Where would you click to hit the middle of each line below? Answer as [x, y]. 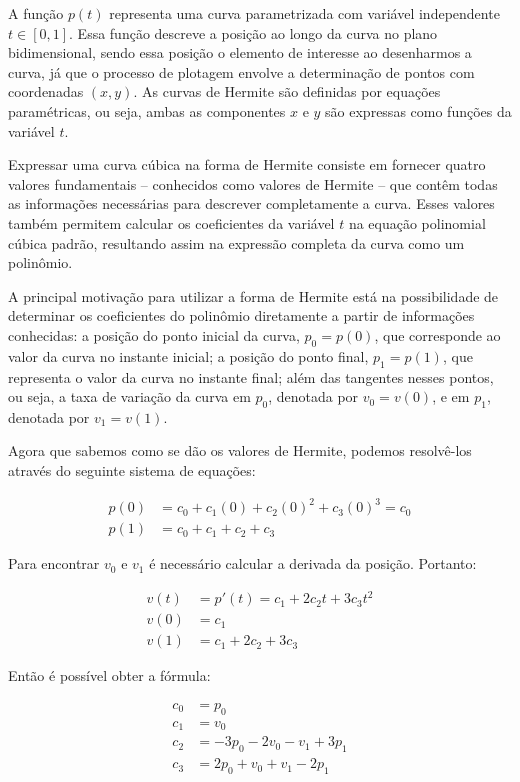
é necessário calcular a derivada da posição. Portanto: [313, 563]
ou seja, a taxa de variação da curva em [129, 396]
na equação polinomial [417, 222]
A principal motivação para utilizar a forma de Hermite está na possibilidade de [253, 295]
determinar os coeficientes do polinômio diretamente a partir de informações [241, 315]
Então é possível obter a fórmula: [109, 675]
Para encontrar [54, 563]
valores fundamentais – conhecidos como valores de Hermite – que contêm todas [253, 183]
